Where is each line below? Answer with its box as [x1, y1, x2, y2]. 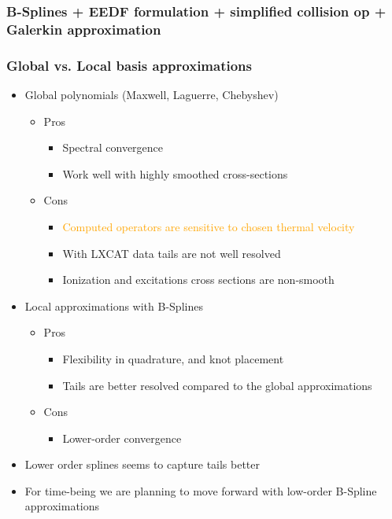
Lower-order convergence [62, 429, 182, 446]
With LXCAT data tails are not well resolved [62, 245, 281, 261]
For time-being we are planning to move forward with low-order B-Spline [24, 482, 377, 499]
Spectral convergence [62, 139, 164, 156]
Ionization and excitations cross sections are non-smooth [62, 271, 335, 288]
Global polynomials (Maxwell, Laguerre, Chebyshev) [24, 86, 279, 102]
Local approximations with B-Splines [24, 297, 203, 314]
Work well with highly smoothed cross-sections [62, 165, 288, 182]
